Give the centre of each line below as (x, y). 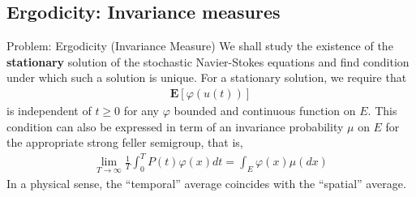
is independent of (49, 111)
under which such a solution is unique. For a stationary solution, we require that (207, 77)
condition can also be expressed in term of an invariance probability (175, 126)
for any (141, 111)
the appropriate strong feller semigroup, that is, (125, 142)
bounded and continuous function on (265, 111)
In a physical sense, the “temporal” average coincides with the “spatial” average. (206, 183)
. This (382, 111)
